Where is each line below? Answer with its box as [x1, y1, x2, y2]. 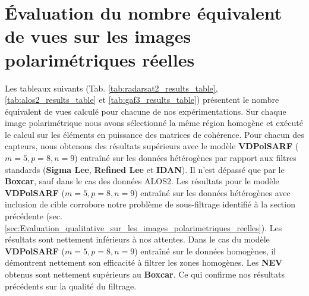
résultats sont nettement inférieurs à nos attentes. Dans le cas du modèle [5, 233, 270, 245]
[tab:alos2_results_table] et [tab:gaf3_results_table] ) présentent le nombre [5, 93, 279, 106]
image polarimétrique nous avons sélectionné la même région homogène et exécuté [5, 116, 303, 129]
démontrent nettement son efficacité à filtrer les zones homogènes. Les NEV [5, 256, 283, 269]
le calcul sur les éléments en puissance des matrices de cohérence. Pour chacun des [5, 128, 304, 140]
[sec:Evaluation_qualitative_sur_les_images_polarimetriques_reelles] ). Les [5, 221, 282, 234]
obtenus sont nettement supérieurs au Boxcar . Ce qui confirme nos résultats [5, 268, 285, 280]
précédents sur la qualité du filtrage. [5, 279, 137, 292]
